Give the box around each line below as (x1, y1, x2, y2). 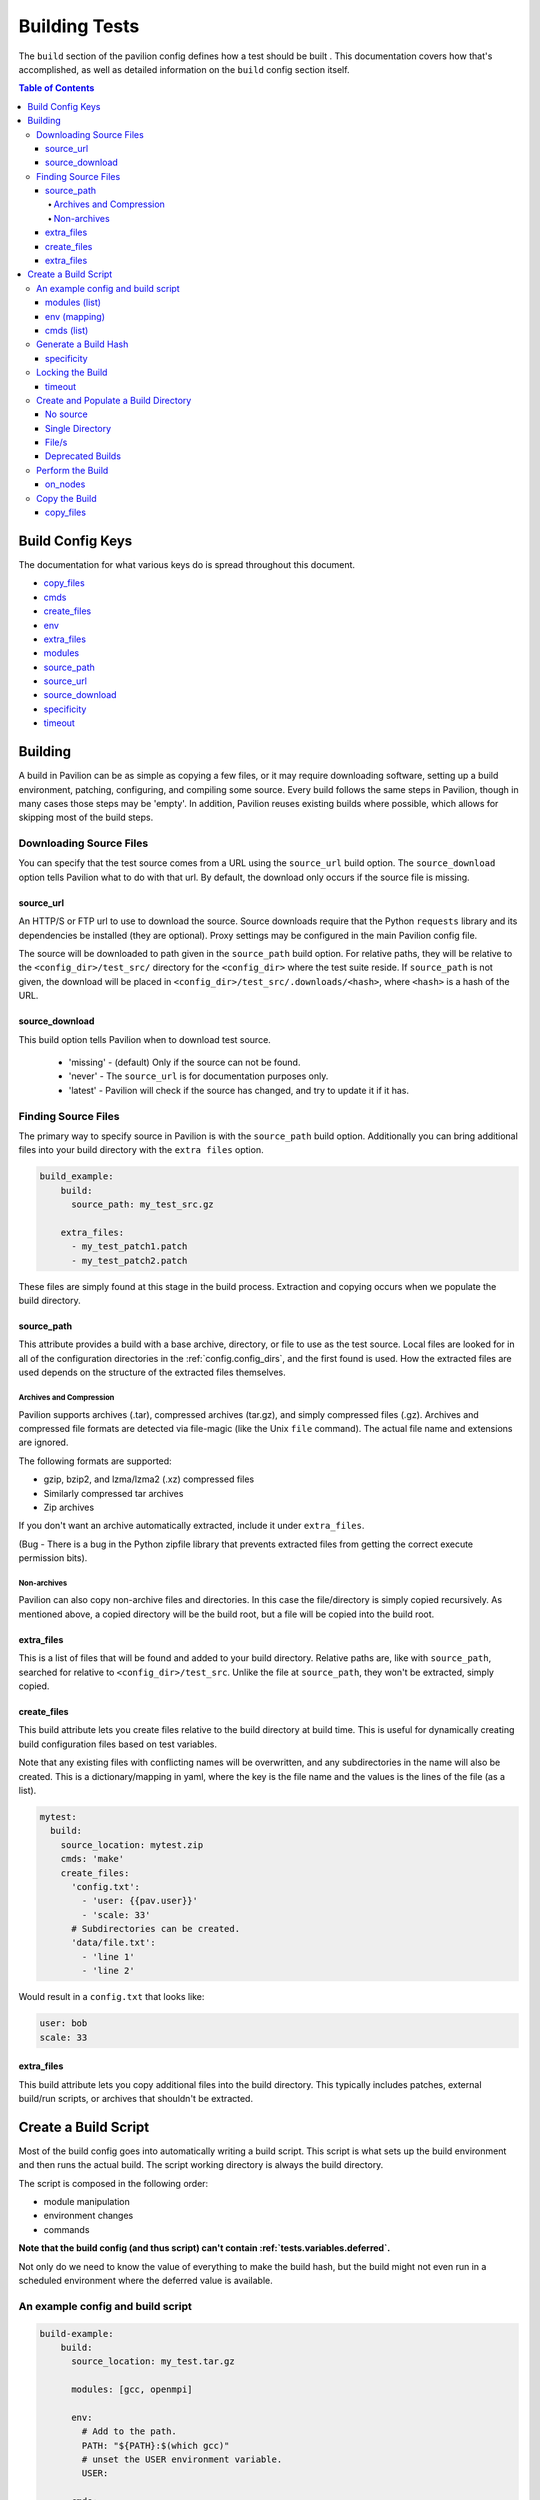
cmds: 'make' (60, 1853, 125, 1865)
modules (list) (45, 296, 102, 309)
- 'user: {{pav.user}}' (81, 1895, 199, 1907)
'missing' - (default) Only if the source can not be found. (68, 1056, 301, 1068)
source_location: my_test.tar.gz (71, 2356, 235, 2367)
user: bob (39, 2018, 88, 2029)
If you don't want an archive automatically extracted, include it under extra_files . (18, 1520, 365, 1532)
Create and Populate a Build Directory (36, 394, 192, 406)
